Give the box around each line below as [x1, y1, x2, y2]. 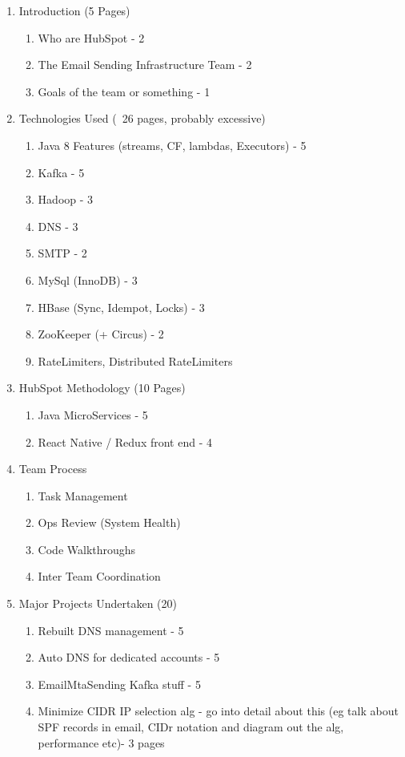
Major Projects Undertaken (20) [18, 595, 177, 612]
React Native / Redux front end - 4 [38, 433, 212, 450]
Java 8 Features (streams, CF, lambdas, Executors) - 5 [38, 136, 307, 153]
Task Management [38, 487, 128, 504]
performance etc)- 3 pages [38, 734, 165, 751]
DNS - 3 [38, 217, 78, 234]
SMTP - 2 [38, 245, 87, 261]
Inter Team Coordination [38, 568, 161, 585]
